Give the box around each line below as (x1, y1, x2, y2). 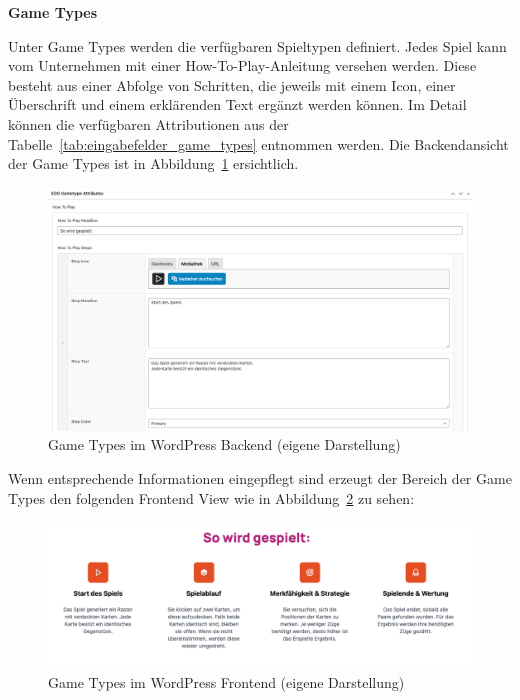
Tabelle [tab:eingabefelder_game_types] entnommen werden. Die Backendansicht (8, 133, 509, 154)
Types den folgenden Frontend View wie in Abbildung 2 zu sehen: (8, 487, 415, 508)
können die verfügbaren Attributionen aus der (8, 113, 289, 134)
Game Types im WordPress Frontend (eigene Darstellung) (48, 671, 405, 692)
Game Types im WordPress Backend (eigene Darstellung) (48, 434, 401, 455)
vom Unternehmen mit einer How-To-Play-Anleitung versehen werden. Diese (8, 55, 477, 76)
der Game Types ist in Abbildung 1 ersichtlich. (8, 153, 299, 174)
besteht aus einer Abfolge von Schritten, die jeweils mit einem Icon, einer (8, 74, 456, 95)
